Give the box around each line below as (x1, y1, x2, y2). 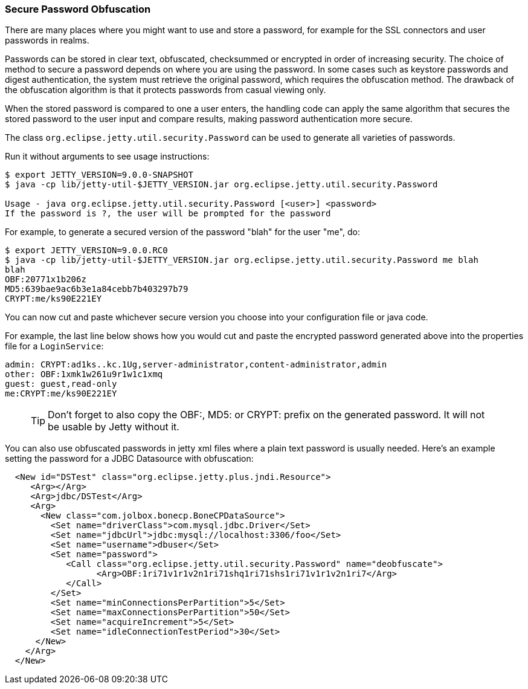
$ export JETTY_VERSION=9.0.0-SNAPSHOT (5, 170, 193, 180)
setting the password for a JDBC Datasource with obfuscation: (5, 453, 254, 464)
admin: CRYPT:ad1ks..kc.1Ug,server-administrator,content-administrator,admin (5, 360, 387, 370)
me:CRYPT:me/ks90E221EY (5, 389, 117, 399)
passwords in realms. (5, 35, 89, 46)
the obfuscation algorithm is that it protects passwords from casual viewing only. (5, 85, 326, 95)
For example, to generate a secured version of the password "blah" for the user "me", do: (5, 227, 360, 238)
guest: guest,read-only (5, 379, 117, 389)
